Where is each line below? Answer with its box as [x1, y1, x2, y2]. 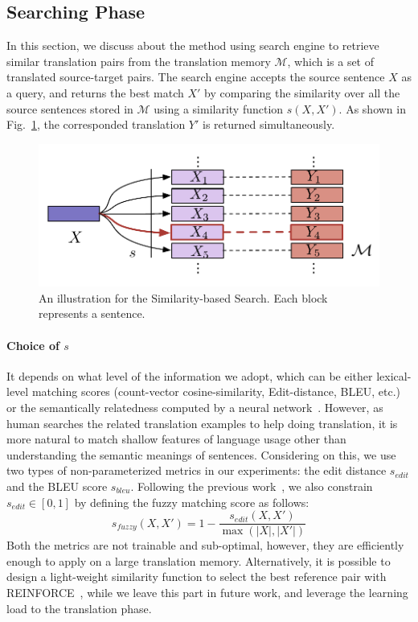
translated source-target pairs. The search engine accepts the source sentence [6, 68, 385, 85]
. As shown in [338, 100, 406, 117]
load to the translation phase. [6, 599, 152, 616]
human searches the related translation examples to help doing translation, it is [6, 414, 398, 431]
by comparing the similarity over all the [204, 84, 400, 101]
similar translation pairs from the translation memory [6, 52, 271, 69]
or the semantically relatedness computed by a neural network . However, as [6, 399, 383, 416]
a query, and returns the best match [6, 84, 184, 101]
